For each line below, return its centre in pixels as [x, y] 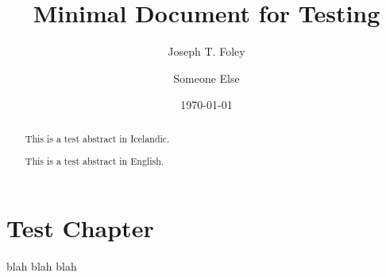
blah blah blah [42, 265]
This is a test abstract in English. [95, 161]
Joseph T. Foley [207, 51]
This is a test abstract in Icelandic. [97, 138]
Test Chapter [80, 227]
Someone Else [207, 78]
